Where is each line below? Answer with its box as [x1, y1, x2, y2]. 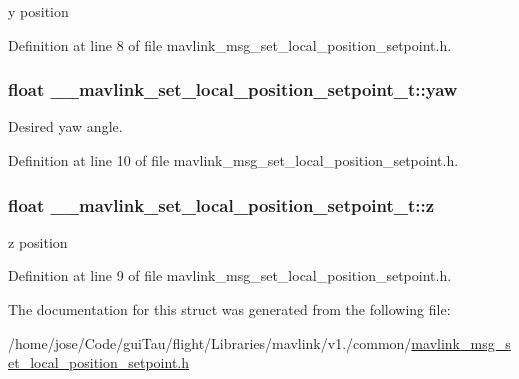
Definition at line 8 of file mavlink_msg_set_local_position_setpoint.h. [8, 34, 452, 55]
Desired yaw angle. [8, 116, 123, 137]
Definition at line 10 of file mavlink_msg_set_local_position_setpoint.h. [8, 150, 459, 170]
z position [8, 231, 68, 252]
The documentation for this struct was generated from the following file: [8, 299, 451, 319]
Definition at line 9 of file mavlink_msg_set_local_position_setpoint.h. [8, 265, 452, 286]
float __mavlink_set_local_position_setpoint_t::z [8, 192, 435, 217]
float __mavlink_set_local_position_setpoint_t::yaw [8, 77, 458, 102]
